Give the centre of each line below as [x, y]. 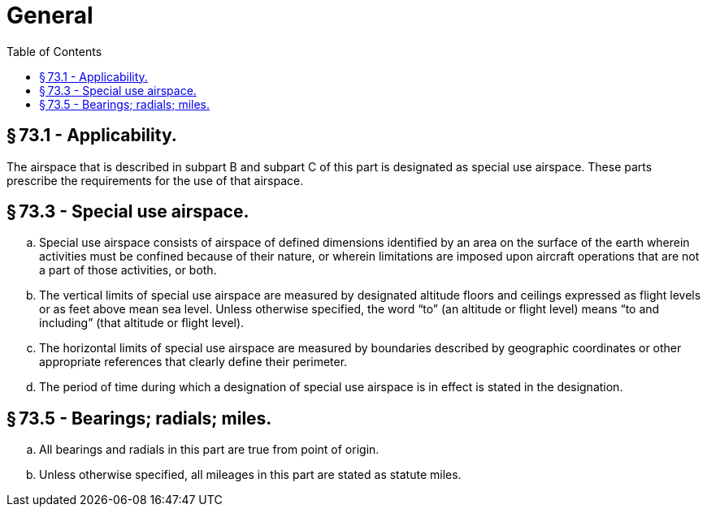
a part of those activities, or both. [128, 270]
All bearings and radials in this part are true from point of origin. [209, 450]
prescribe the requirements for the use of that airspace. [155, 180]
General [50, 15]
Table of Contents [54, 51]
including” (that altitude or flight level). [142, 323]
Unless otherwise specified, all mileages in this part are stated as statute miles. [250, 475]
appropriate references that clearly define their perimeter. [193, 362]
